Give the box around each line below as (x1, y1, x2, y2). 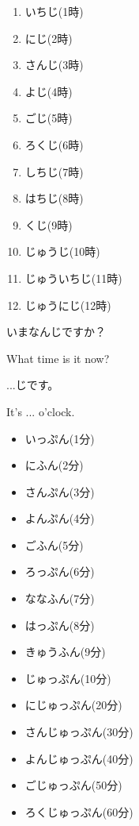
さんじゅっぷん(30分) (24, 724, 133, 740)
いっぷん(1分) (24, 430, 95, 446)
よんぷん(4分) (24, 510, 95, 527)
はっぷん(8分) (24, 616, 95, 633)
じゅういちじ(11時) (24, 269, 122, 286)
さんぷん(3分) (24, 483, 95, 500)
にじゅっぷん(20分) (24, 697, 122, 713)
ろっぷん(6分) (24, 563, 95, 580)
